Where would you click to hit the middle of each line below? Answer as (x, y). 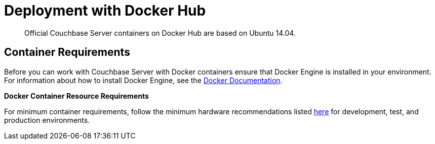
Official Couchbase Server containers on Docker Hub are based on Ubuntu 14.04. (160, 33)
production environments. (47, 120)
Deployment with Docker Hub (105, 11)
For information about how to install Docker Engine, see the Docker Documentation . (143, 80)
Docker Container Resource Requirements (76, 96)
